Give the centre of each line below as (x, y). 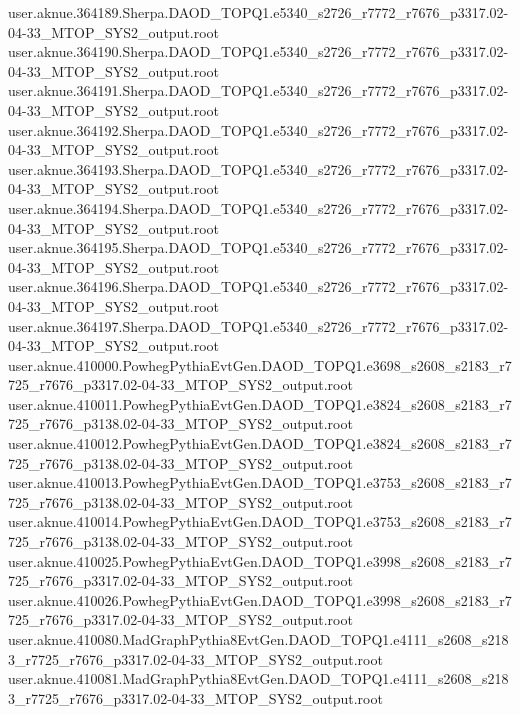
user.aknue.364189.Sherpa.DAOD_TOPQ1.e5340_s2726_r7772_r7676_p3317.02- (258, 12)
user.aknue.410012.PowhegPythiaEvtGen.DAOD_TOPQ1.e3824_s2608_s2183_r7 (260, 443)
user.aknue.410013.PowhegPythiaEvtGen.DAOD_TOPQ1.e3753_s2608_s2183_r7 (260, 482)
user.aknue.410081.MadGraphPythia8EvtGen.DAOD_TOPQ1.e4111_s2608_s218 (258, 678)
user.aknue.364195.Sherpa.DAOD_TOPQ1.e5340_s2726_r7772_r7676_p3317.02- (258, 247)
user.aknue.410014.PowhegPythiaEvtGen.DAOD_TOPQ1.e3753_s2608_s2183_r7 (260, 521)
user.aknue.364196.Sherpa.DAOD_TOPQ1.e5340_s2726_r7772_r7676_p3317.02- (258, 286)
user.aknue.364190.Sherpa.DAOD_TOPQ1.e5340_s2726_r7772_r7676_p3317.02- (258, 51)
